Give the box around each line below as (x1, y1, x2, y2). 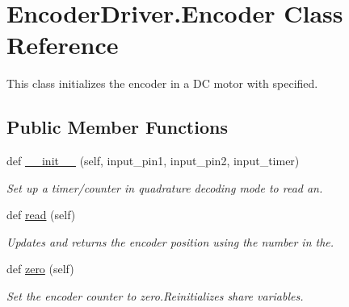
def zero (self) (6, 260, 74, 277)
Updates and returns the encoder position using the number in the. (6, 233, 334, 250)
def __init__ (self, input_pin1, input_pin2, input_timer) (6, 152, 300, 169)
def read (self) (6, 206, 76, 223)
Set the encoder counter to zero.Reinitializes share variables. (6, 288, 304, 305)
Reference (6, 28, 119, 61)
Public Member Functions (6, 114, 228, 139)
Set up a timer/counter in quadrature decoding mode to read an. (6, 179, 323, 196)
